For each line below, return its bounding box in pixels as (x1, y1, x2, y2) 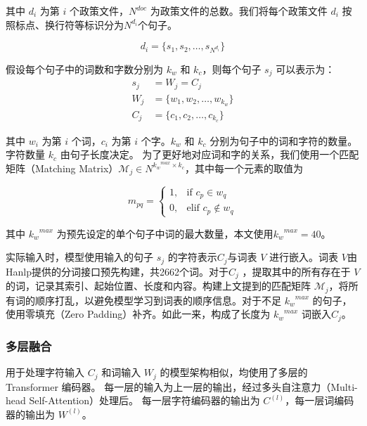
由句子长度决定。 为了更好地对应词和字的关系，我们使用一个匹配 (60, 147, 359, 162)
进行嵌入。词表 (269, 250, 339, 264)
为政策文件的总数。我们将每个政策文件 (150, 4, 328, 18)
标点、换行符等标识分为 (15, 17, 124, 32)
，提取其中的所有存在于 (242, 264, 351, 278)
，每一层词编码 (285, 393, 354, 408)
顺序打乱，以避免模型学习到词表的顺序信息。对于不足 (34, 292, 281, 307)
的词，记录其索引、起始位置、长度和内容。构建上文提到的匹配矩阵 (6, 278, 311, 293)
